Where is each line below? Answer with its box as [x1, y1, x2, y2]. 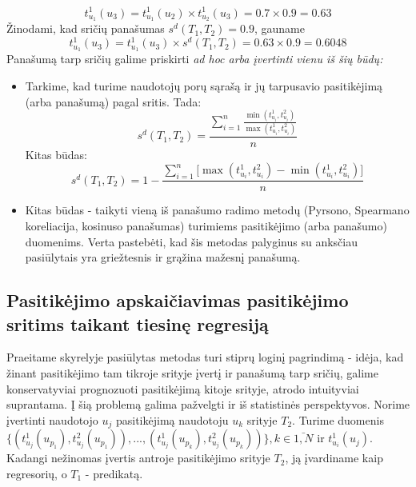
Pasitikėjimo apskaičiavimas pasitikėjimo [6, 288, 349, 313]
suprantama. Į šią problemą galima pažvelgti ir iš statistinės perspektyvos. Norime [6, 396, 410, 413]
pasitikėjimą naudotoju [115, 411, 229, 428]
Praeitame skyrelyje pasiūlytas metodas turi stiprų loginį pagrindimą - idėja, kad [6, 349, 404, 365]
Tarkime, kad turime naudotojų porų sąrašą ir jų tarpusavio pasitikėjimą [25, 77, 383, 94]
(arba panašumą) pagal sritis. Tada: [25, 93, 202, 110]
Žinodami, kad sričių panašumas [6, 20, 165, 37]
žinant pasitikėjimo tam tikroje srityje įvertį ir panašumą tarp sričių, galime [6, 364, 378, 381]
